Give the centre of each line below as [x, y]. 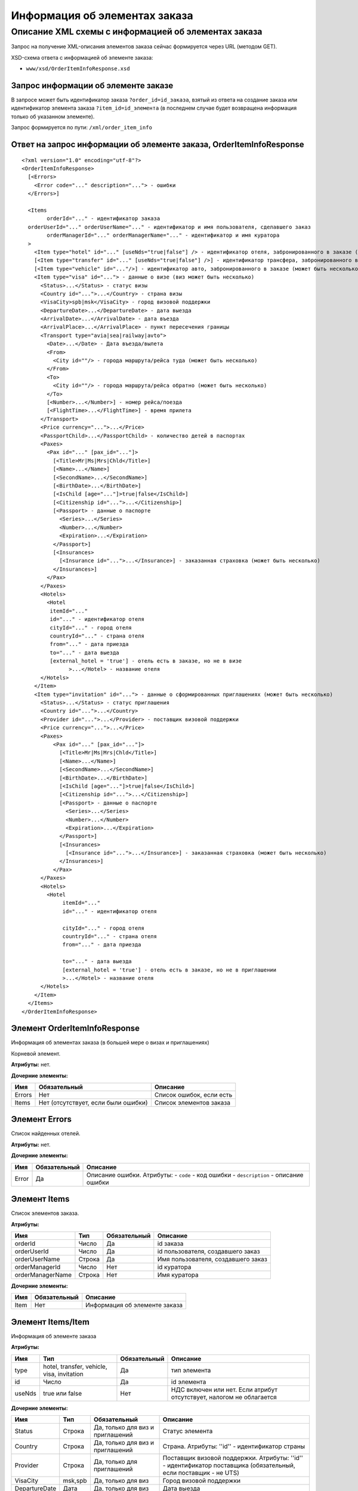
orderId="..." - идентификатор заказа [104, 219]
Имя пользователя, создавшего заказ [212, 1259]
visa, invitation [63, 1374]
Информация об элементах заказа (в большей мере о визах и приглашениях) [110, 1043]
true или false [62, 1393]
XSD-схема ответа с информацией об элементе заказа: [82, 57]
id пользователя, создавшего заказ [209, 1251]
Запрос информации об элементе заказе [92, 86]
